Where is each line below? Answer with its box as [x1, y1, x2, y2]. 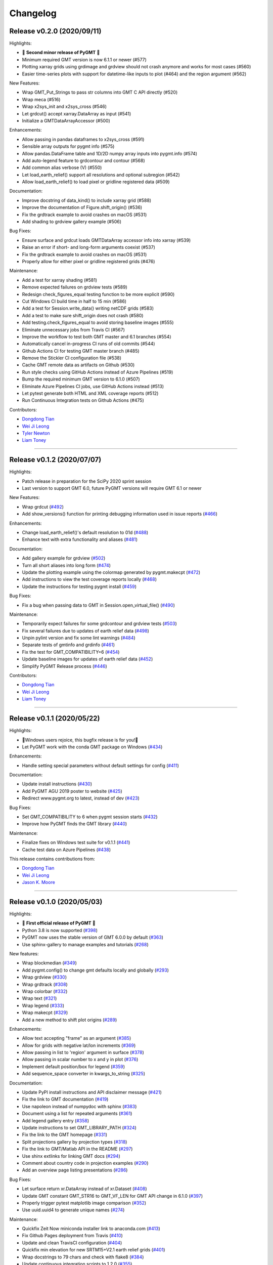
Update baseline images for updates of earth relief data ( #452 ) [22, 656, 153, 662]
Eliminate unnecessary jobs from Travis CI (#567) [22, 326, 125, 332]
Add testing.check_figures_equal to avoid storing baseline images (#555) [22, 319, 174, 326]
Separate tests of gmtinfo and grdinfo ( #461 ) [22, 642, 115, 648]
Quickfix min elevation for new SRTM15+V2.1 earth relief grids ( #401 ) [22, 1247, 165, 1253]
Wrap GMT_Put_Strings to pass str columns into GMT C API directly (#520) [22, 89, 178, 96]
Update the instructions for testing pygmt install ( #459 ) [22, 583, 136, 589]
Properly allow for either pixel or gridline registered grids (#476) [22, 259, 155, 264]
